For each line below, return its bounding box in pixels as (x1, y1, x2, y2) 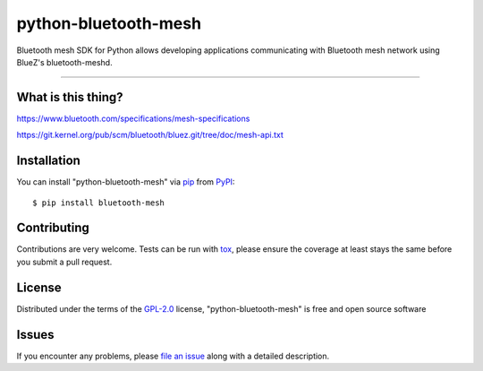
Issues (16, 327, 55, 342)
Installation (16, 153, 80, 168)
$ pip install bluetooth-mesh (32, 197, 165, 208)
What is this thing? (16, 90, 123, 105)
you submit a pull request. (16, 256, 113, 267)
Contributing (16, 220, 89, 236)
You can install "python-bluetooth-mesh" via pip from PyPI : (16, 177, 235, 187)
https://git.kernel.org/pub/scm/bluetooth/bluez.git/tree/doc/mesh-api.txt (16, 130, 284, 141)
